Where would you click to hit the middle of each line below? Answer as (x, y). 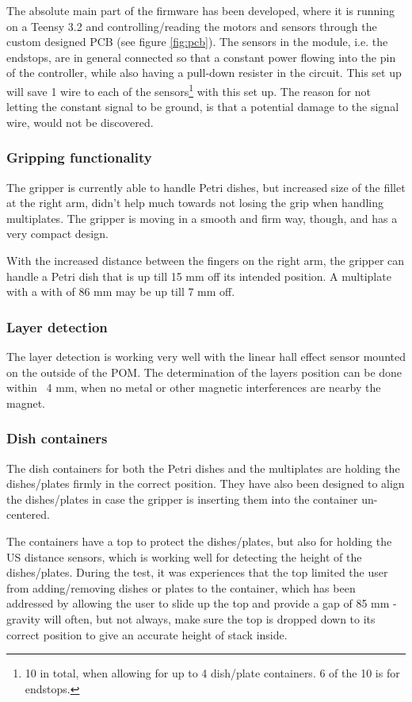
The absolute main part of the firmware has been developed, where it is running (201, 10)
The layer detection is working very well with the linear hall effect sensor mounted (206, 356)
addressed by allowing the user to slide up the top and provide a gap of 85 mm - (202, 603)
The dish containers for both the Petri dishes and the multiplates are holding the (203, 468)
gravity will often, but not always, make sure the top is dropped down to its (191, 618)
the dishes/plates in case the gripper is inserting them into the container (182, 499)
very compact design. (57, 234)
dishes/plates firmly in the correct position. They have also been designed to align (206, 483)
